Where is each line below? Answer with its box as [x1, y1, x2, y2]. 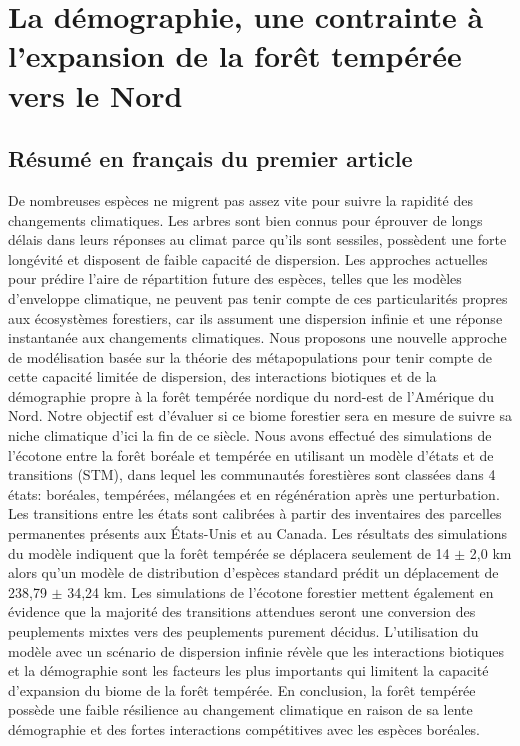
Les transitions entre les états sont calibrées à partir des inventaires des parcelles [8, 503, 502, 524]
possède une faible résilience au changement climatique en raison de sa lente [8, 699, 473, 720]
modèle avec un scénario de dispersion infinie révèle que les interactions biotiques [8, 640, 505, 661]
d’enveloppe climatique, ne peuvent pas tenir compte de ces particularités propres [8, 287, 508, 308]
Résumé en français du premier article [8, 143, 413, 174]
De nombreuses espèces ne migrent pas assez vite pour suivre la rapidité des [8, 189, 473, 210]
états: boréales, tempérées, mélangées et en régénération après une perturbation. [8, 483, 500, 504]
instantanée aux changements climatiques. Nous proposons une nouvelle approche [8, 327, 507, 348]
